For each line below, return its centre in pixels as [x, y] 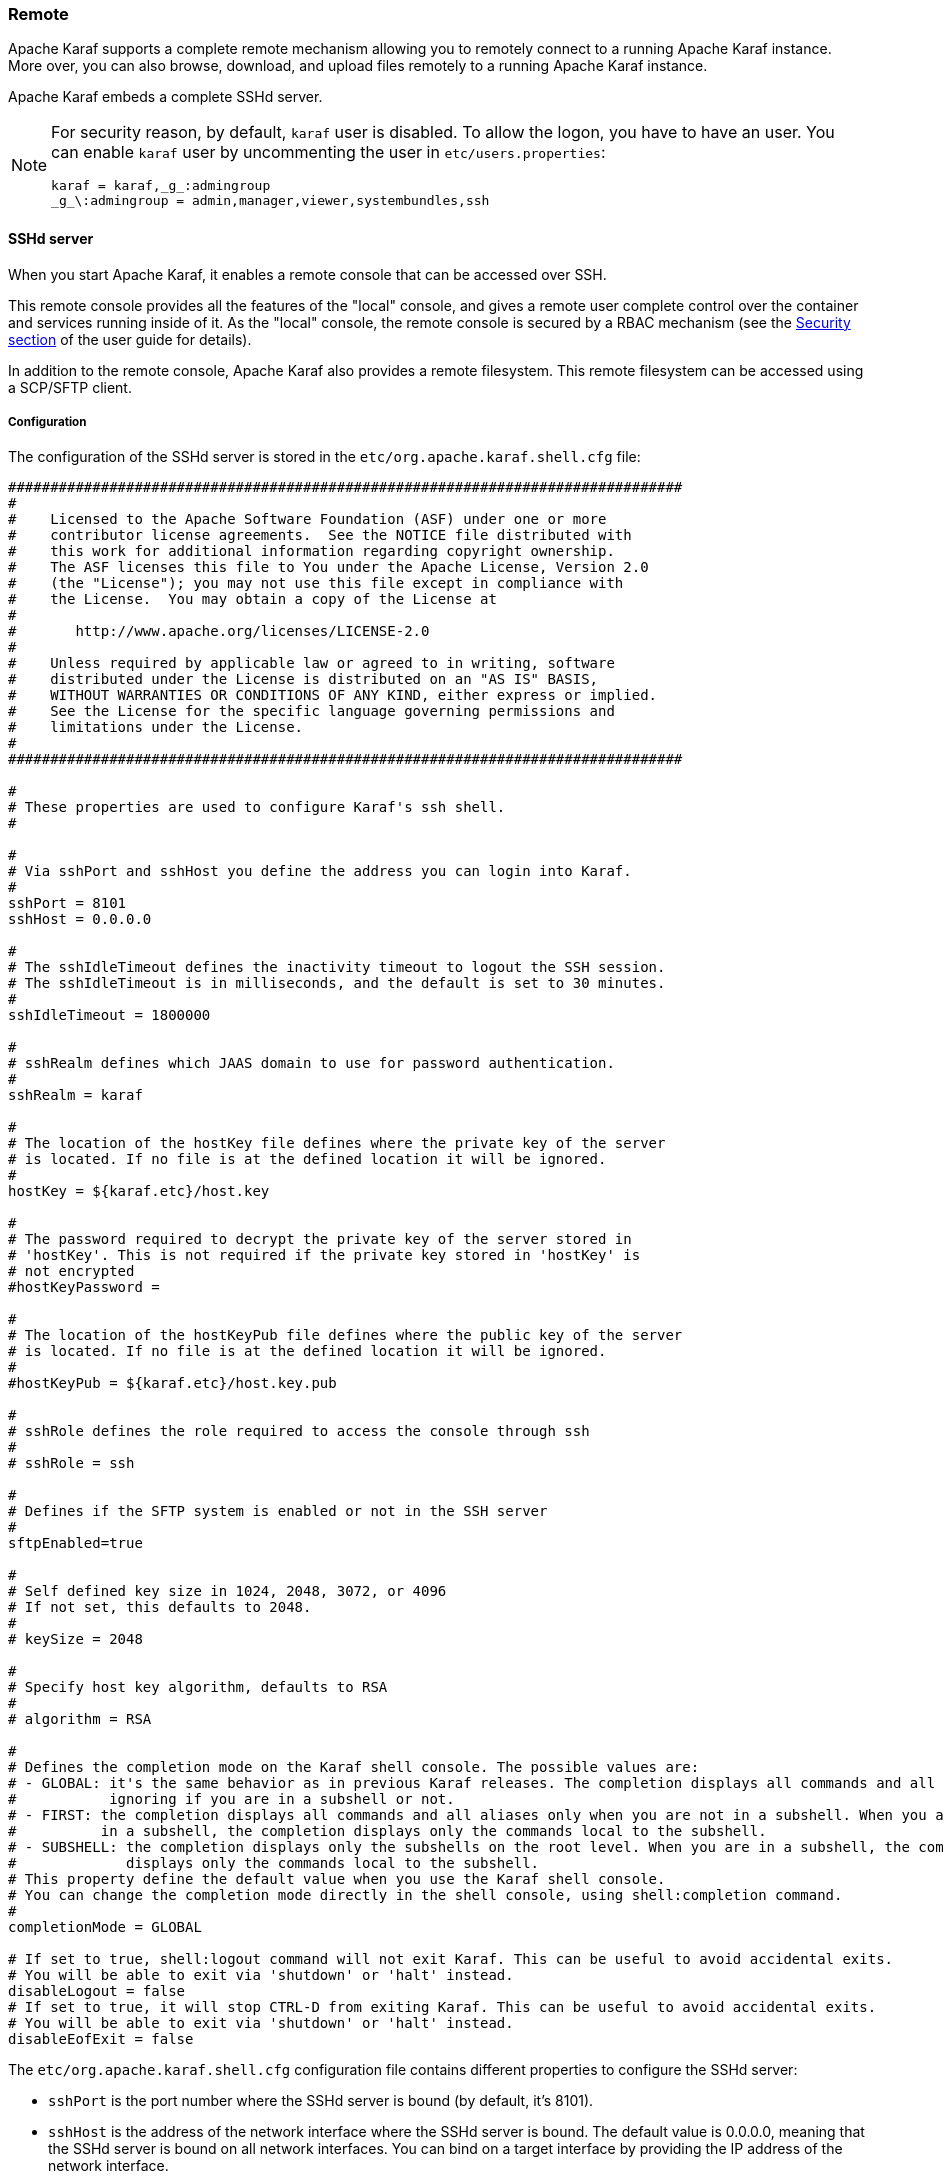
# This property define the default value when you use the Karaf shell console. [337, 1879]
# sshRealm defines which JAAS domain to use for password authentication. [311, 1063]
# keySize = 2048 [75, 1639]
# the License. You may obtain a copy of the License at [252, 599]
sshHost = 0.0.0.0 [80, 919]
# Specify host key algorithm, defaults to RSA [198, 1687]
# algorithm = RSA [80, 1719]
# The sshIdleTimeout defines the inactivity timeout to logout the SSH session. [337, 967]
